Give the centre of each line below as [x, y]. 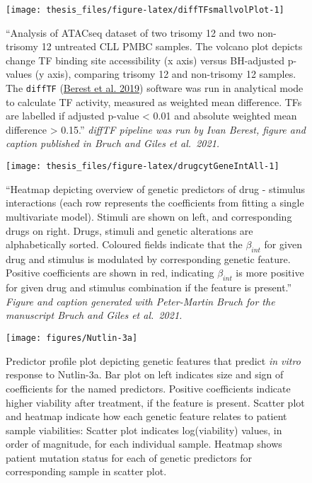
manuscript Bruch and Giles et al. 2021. [94, 315]
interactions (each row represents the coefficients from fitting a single [155, 203]
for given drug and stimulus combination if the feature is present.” [149, 287]
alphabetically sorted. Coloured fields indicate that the [124, 244]
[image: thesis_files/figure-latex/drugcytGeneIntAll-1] [143, 167]
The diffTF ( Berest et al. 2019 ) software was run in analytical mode [155, 88]
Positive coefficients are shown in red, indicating [110, 273]
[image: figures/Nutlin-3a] [72, 338]
